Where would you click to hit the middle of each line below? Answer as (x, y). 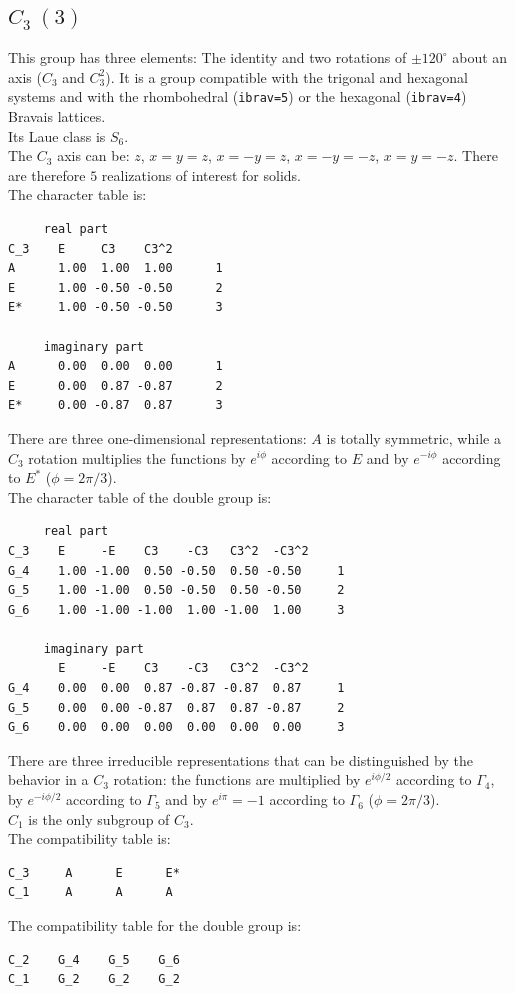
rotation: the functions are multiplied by (237, 779)
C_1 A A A (90, 892)
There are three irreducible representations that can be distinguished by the (240, 759)
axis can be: (93, 155)
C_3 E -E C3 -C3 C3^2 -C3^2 (158, 550)
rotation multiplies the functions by (137, 457)
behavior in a (48, 779)
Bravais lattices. (57, 116)
